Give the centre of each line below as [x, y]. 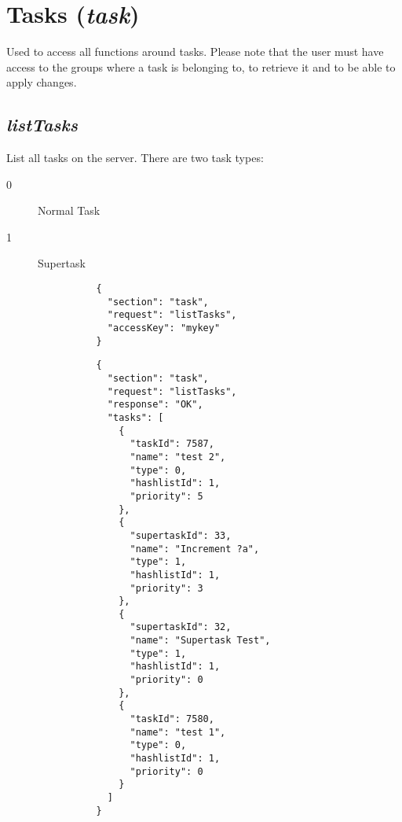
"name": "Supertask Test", [200, 641]
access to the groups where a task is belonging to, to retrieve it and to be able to [201, 66]
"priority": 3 [166, 588]
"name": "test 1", [178, 732]
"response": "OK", [155, 405]
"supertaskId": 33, [181, 535]
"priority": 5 [166, 496]
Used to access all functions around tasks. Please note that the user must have [195, 52]
